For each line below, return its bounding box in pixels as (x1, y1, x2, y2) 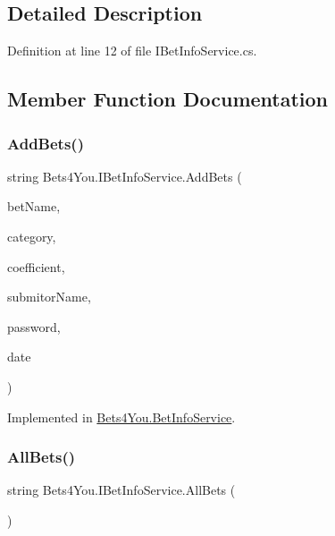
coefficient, (7, 257, 65, 276)
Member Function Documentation (7, 85, 329, 113)
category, (7, 226, 56, 245)
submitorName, (7, 287, 91, 306)
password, (7, 317, 61, 336)
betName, (7, 197, 61, 216)
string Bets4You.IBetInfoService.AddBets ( (7, 166, 242, 185)
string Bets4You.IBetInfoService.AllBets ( (7, 481, 236, 499)
